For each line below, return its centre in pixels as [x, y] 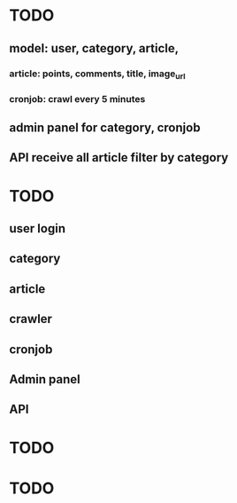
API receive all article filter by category [119, 157]
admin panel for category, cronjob [105, 128]
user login [38, 228]
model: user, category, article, [94, 48]
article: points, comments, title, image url [97, 74]
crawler [31, 319]
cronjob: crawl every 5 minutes [77, 98]
